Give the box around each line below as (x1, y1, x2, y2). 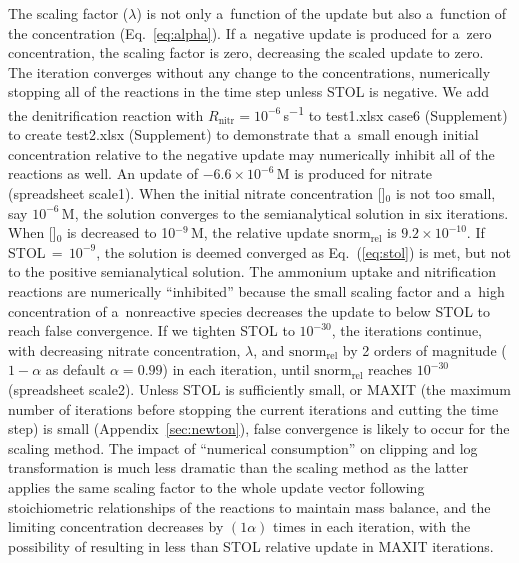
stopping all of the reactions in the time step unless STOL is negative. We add (8, 81, 489, 102)
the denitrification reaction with (8, 104, 204, 125)
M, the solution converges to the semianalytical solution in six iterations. (61, 202, 509, 223)
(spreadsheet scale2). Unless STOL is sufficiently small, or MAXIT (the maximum (8, 378, 511, 399)
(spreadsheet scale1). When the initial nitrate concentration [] (8, 183, 386, 203)
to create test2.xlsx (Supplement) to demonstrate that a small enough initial (8, 124, 479, 145)
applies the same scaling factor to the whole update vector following (8, 476, 425, 497)
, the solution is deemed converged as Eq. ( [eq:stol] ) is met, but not (96, 241, 511, 262)
